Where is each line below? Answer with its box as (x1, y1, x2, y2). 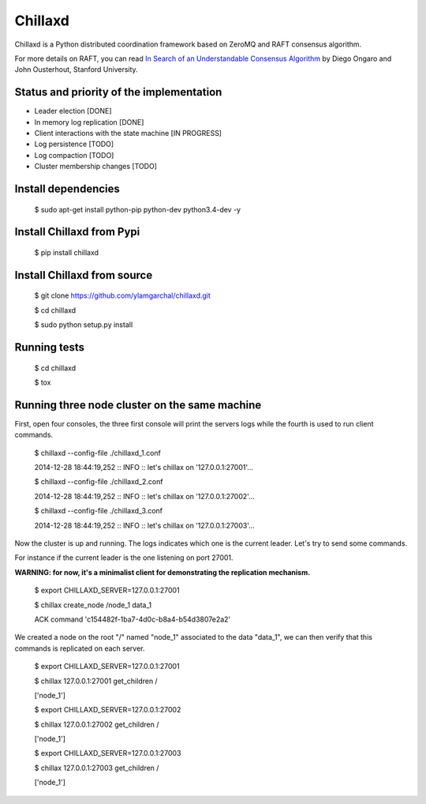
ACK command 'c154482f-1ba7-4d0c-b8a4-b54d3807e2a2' (34, 614, 231, 624)
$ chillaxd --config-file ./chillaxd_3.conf (34, 506, 163, 516)
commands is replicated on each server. (14, 644, 145, 653)
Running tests (14, 340, 85, 354)
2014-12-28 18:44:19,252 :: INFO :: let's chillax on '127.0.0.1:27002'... (34, 491, 256, 501)
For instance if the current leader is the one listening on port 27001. (14, 553, 234, 562)
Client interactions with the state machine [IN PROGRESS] (34, 129, 222, 138)
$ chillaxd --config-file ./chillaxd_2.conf (34, 477, 163, 487)
